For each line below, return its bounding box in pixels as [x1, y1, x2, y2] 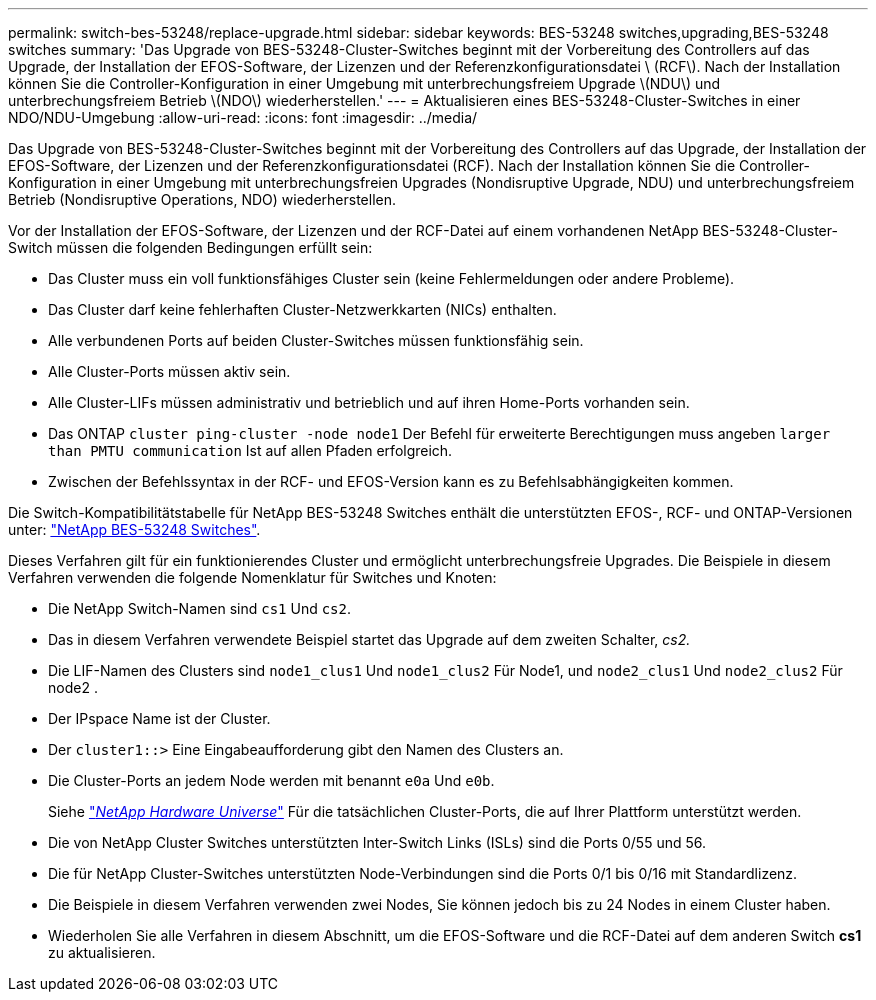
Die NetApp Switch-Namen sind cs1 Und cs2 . [48, 600, 352, 617]
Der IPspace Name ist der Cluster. [48, 710, 271, 727]
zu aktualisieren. [48, 944, 156, 961]
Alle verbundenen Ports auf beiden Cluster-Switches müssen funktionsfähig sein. [48, 332, 584, 349]
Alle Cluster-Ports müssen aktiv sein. [48, 363, 291, 380]
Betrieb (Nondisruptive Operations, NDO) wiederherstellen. [8, 191, 396, 208]
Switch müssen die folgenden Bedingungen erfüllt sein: [8, 239, 373, 256]
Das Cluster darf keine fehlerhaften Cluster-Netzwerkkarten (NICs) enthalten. [48, 301, 557, 318]
